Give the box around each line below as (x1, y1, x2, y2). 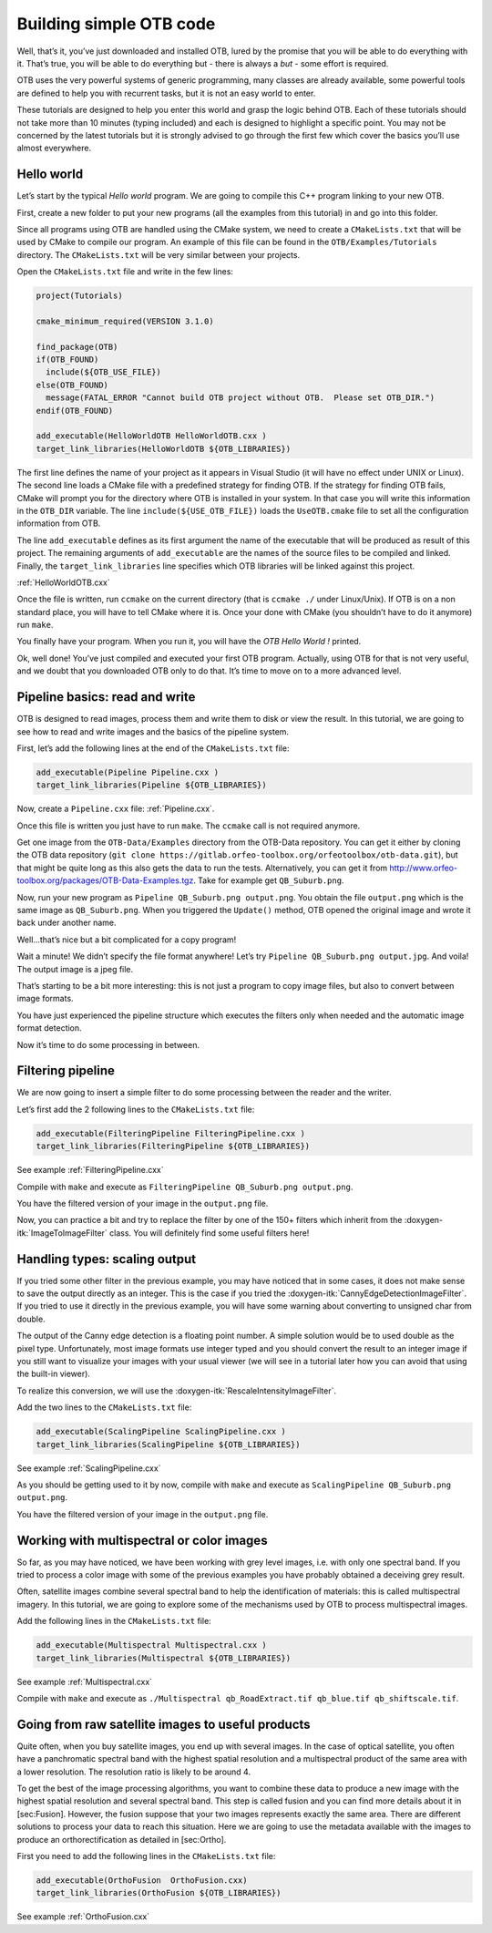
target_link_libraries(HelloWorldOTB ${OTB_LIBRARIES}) (36, 443, 292, 454)
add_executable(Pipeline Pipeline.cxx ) (36, 766, 219, 777)
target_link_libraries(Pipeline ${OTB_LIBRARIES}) (36, 780, 268, 790)
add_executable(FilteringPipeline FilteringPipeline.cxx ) (36, 1128, 305, 1138)
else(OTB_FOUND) (36, 379, 109, 390)
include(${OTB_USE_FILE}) (46, 367, 161, 377)
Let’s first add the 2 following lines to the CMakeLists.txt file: (16, 1104, 255, 1115)
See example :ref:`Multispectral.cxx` (16, 1676, 153, 1687)
